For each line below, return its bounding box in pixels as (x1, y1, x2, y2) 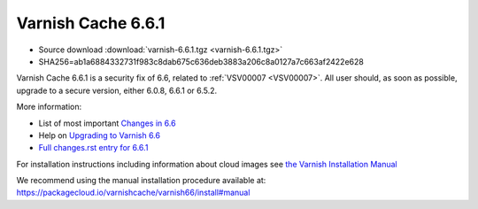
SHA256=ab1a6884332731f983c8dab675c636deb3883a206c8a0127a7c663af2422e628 (38, 56, 365, 66)
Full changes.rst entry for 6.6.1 (38, 143, 149, 153)
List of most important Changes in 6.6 (38, 118, 176, 128)
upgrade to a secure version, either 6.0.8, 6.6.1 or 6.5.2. (16, 85, 218, 96)
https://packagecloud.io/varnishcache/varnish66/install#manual (16, 187, 251, 198)
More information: (16, 102, 82, 112)
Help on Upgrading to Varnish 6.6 (38, 129, 161, 141)
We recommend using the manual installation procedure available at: (16, 175, 266, 186)
